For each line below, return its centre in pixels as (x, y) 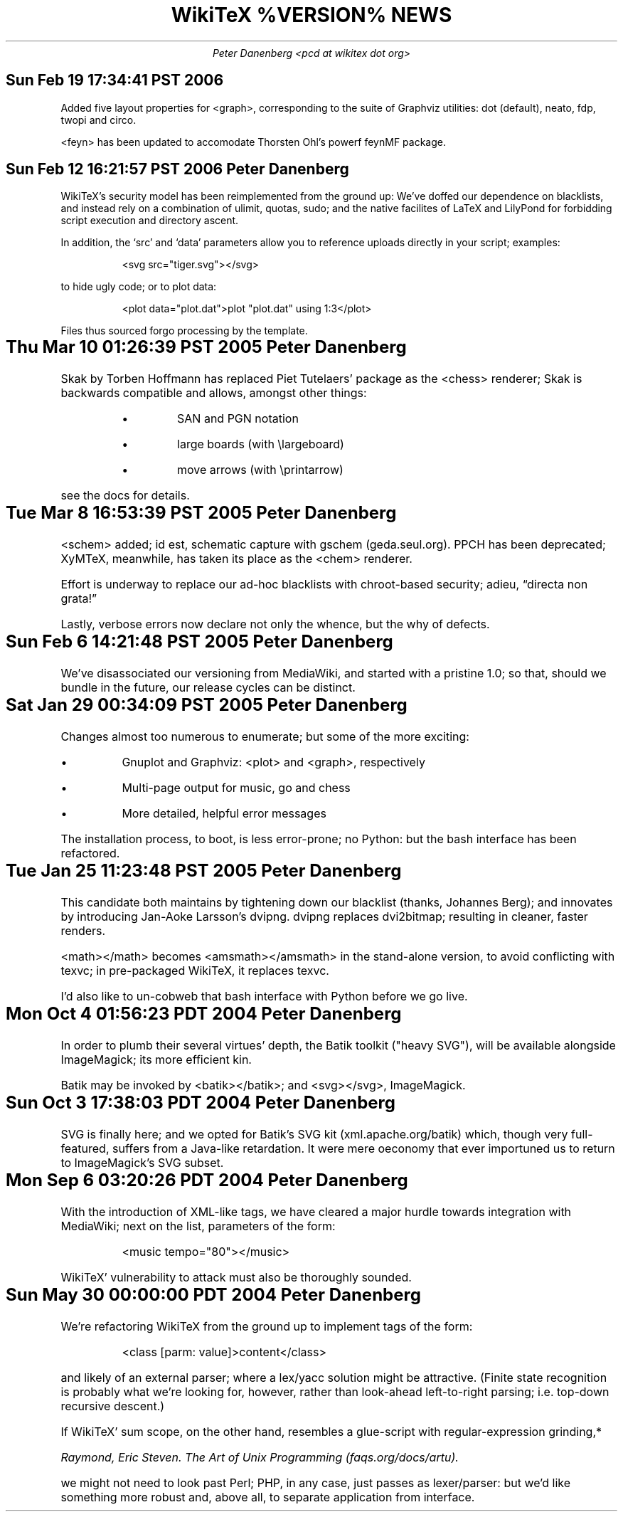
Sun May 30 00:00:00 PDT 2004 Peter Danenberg (213, 1294)
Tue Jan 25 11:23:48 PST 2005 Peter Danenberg (204, 871)
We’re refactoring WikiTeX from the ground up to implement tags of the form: (267, 1326)
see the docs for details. (125, 496)
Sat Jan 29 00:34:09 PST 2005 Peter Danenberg (207, 705)
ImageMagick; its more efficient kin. (156, 1059)
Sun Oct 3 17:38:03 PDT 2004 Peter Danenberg (201, 1102)
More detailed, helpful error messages (224, 814)
